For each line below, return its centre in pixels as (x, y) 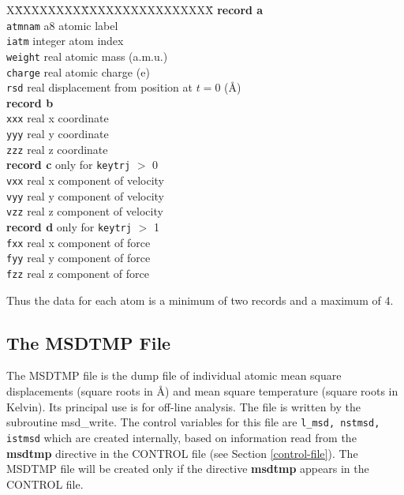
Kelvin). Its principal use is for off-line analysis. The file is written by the (183, 406)
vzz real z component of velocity (85, 211)
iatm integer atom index (65, 41)
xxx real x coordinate (58, 118)
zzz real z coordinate (57, 149)
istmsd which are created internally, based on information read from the (181, 437)
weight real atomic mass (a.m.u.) (87, 56)
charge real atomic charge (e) (78, 71)
